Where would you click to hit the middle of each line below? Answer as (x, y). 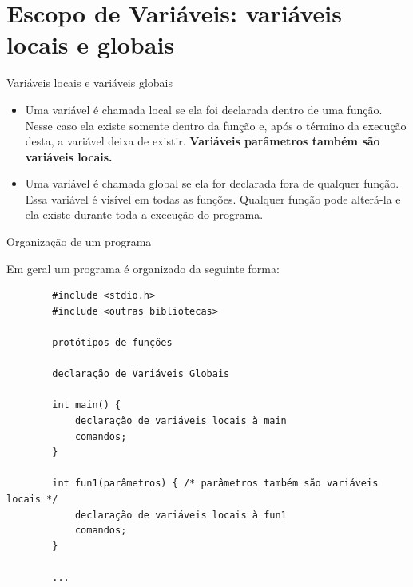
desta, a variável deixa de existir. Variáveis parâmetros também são (203, 141)
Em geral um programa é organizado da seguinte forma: (143, 268)
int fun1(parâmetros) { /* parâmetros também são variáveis (215, 484)
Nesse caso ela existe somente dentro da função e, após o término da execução (216, 125)
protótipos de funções (112, 343)
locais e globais (91, 44)
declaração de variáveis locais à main (181, 421)
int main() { (87, 405)
